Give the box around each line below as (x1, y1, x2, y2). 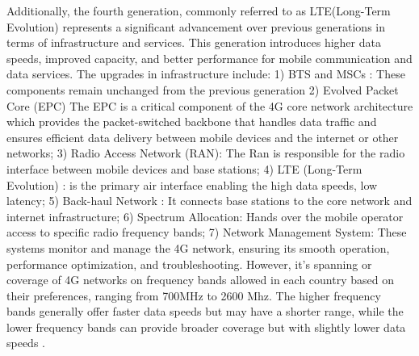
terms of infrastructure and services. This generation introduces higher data (6, 34, 381, 51)
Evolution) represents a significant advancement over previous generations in (6, 18, 385, 35)
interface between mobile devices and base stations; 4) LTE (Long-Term (6, 160, 362, 177)
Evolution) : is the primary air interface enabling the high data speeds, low (6, 176, 378, 193)
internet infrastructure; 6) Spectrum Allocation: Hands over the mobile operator (6, 207, 404, 224)
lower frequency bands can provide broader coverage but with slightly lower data (6, 318, 406, 335)
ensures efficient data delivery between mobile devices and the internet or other (6, 128, 399, 145)
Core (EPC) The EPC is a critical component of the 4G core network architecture (6, 97, 413, 114)
